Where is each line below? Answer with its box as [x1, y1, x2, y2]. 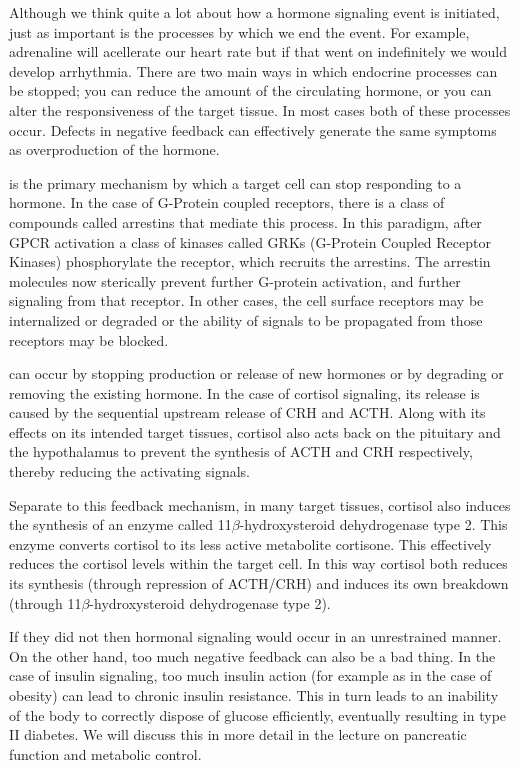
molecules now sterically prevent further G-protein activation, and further [9, 270, 461, 291]
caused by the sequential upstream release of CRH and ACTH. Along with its [9, 402, 486, 423]
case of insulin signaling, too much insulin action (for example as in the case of [9, 665, 492, 686]
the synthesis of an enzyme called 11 [9, 514, 232, 535]
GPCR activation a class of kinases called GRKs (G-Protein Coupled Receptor [9, 231, 491, 252]
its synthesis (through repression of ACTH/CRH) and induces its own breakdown [9, 573, 509, 594]
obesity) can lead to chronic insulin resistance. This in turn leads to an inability [9, 685, 499, 705]
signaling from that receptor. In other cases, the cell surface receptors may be [9, 290, 484, 311]
